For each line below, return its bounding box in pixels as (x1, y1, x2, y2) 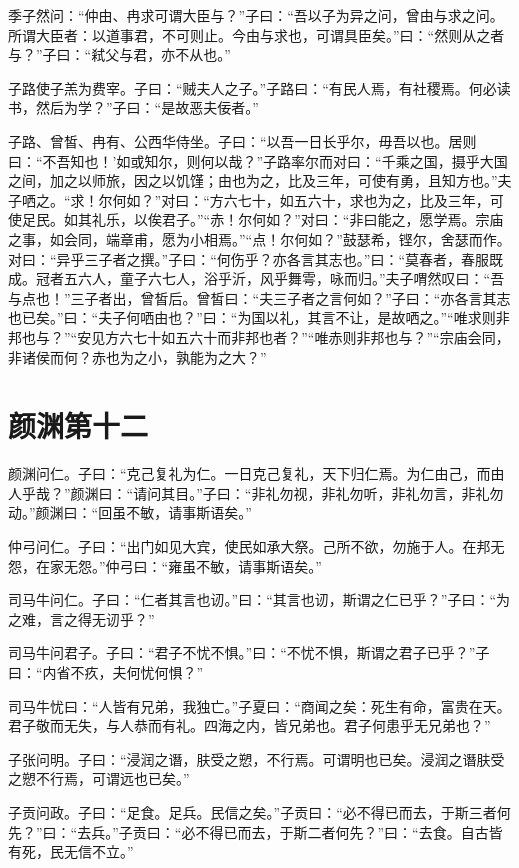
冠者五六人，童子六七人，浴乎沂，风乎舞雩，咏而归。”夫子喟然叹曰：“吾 (35, 268, 505, 289)
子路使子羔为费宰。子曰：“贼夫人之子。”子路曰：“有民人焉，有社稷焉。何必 (8, 77, 497, 98)
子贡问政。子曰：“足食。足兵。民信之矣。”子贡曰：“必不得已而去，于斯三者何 (8, 801, 511, 822)
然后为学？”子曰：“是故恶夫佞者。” (35, 97, 259, 118)
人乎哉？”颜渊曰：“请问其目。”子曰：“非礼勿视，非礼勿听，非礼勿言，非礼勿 (8, 482, 504, 503)
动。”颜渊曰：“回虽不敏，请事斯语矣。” (8, 502, 252, 523)
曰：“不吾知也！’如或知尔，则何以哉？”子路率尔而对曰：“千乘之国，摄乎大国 (8, 150, 508, 171)
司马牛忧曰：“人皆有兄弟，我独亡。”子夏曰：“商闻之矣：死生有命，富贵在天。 (8, 695, 511, 716)
